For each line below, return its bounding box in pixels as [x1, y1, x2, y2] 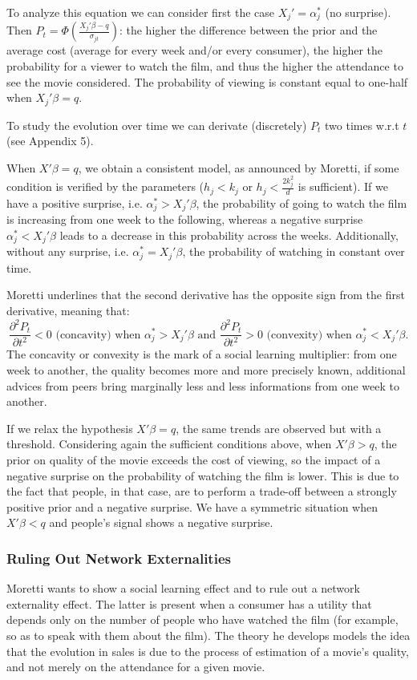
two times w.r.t [325, 116, 399, 133]
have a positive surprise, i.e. [6, 194, 143, 211]
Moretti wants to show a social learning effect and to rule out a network [6, 580, 360, 597]
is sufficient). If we [298, 178, 388, 195]
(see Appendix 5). [6, 132, 94, 149]
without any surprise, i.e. [6, 243, 129, 260]
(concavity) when [55, 329, 141, 341]
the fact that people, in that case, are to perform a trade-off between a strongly [6, 483, 397, 500]
